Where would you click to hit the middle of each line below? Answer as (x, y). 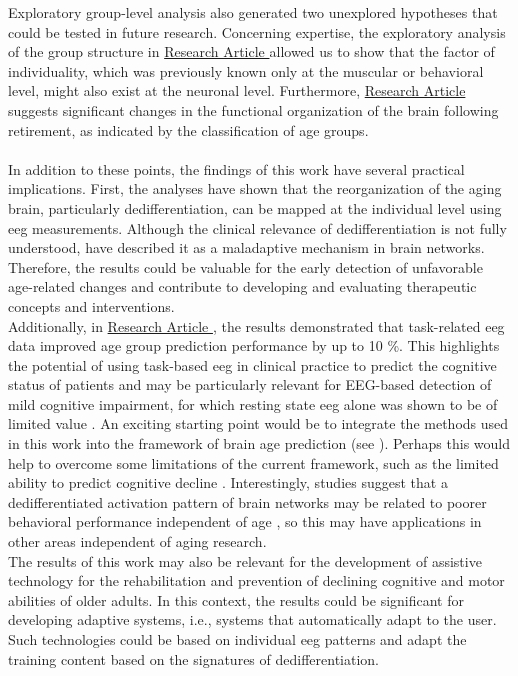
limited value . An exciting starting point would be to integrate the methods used (258, 423)
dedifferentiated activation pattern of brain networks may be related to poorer (247, 501)
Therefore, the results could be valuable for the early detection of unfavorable (245, 266)
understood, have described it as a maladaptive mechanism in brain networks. (246, 247)
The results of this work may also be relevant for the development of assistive (245, 560)
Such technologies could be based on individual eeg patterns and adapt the (237, 639)
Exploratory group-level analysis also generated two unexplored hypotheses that (253, 12)
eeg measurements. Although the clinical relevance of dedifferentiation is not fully (257, 227)
